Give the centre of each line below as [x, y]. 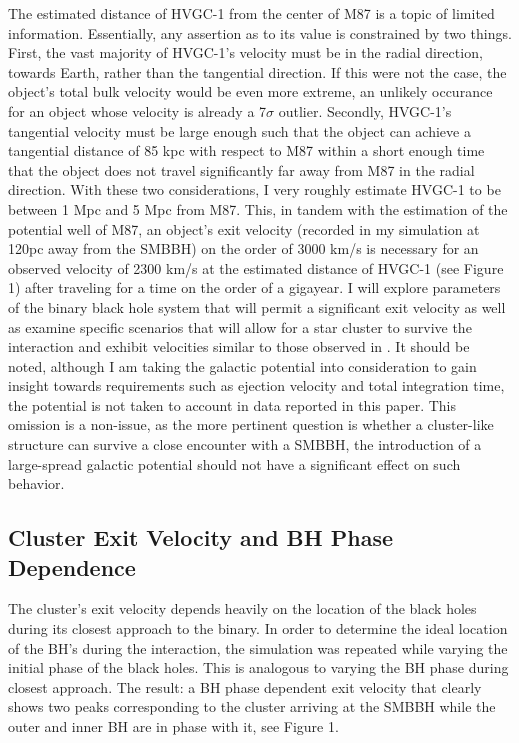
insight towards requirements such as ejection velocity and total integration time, [256, 385]
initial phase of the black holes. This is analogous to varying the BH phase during [258, 667]
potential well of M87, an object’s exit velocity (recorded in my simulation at [244, 228]
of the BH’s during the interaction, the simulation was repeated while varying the [258, 647]
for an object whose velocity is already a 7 [137, 110]
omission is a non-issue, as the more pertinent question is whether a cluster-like [251, 424]
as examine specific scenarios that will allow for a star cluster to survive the [240, 326]
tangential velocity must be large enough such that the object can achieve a [239, 130]
